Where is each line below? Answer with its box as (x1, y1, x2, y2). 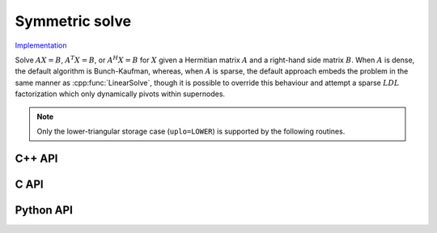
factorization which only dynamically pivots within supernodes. (15, 89, 226, 99)
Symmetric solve (15, 12, 132, 30)
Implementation (15, 40, 67, 50)
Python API (15, 203, 73, 217)
